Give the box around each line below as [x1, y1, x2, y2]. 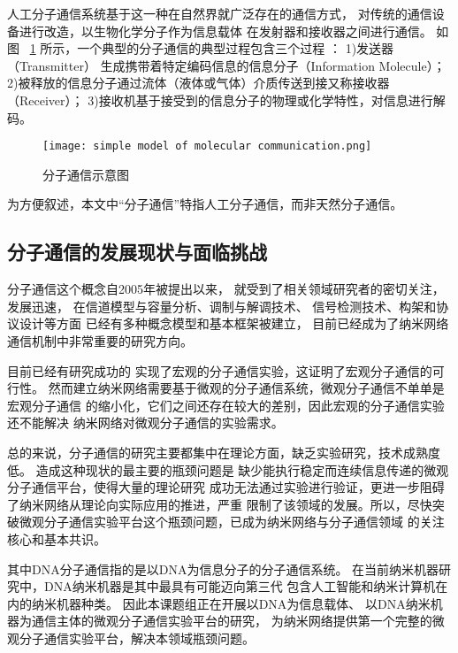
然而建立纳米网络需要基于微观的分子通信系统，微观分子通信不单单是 [48, 379, 445, 397]
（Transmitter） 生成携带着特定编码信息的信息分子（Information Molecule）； [7, 56, 446, 74]
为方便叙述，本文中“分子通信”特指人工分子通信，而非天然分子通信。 [7, 195, 403, 213]
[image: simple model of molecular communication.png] [42, 140, 372, 153]
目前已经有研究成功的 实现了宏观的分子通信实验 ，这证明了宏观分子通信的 [7, 361, 432, 380]
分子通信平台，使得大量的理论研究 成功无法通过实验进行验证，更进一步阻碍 [7, 478, 445, 496]
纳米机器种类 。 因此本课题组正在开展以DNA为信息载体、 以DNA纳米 [31, 594, 431, 612]
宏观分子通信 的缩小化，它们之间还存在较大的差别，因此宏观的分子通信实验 [7, 396, 445, 414]
